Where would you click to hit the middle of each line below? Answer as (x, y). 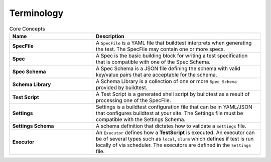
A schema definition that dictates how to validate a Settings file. (171, 126)
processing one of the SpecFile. (133, 100)
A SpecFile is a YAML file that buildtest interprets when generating (174, 42)
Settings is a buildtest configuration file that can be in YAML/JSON (174, 106)
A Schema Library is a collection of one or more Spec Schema (166, 81)
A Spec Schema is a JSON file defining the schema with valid (168, 68)
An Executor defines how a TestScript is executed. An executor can (175, 132)
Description (110, 36)
